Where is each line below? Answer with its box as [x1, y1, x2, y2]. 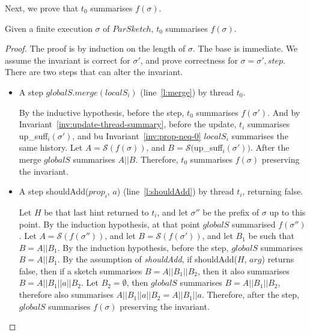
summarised [232, 217, 276, 230]
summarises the [231, 129, 288, 142]
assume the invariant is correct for [5, 53, 130, 66]
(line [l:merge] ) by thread [140, 85, 234, 98]
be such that [248, 229, 294, 242]
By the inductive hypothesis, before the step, [19, 106, 184, 118]
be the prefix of [202, 205, 260, 218]
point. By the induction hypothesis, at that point [19, 217, 200, 230]
